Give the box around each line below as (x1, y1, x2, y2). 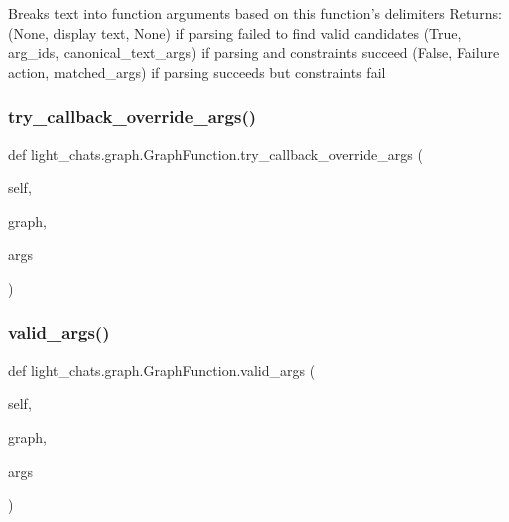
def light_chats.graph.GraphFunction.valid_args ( (8, 359, 316, 380)
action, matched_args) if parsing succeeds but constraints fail (8, 61, 386, 82)
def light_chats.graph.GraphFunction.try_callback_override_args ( (8, 143, 423, 164)
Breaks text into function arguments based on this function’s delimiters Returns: (8, 3, 502, 23)
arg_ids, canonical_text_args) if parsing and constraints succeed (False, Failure (8, 42, 500, 63)
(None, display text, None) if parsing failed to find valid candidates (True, (8, 22, 462, 43)
